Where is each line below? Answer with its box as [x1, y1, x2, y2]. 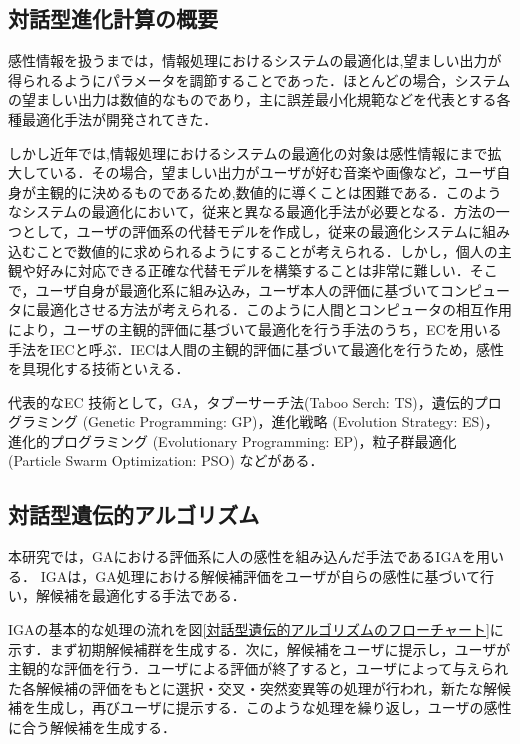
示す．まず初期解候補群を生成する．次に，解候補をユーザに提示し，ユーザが [8, 638, 511, 659]
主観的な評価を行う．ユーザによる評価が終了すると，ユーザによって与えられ [8, 658, 509, 679]
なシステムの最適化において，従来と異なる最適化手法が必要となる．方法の [8, 201, 496, 222]
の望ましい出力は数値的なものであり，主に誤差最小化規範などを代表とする [8, 89, 497, 110]
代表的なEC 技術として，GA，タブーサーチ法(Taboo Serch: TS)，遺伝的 [8, 391, 474, 412]
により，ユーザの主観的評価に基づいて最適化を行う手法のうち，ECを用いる [8, 318, 502, 339]
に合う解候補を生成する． [8, 717, 176, 738]
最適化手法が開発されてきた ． [21, 108, 218, 129]
